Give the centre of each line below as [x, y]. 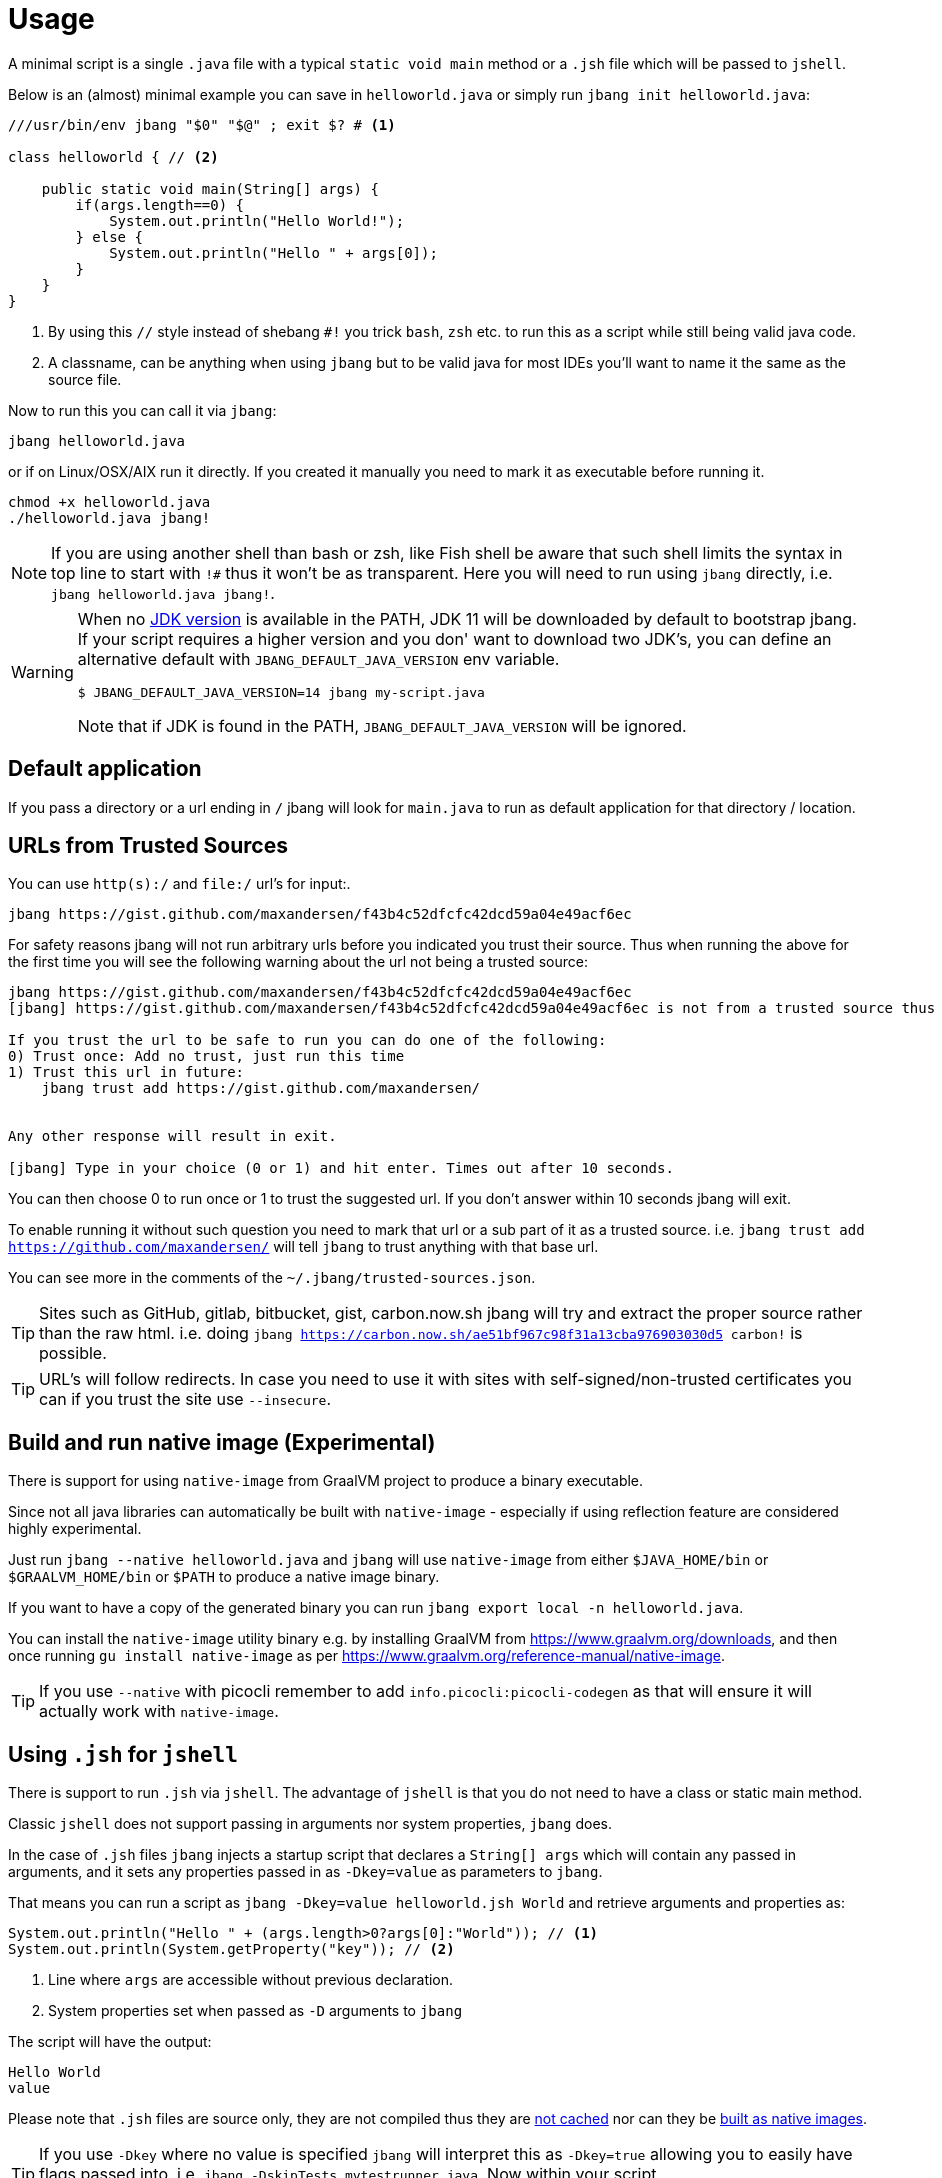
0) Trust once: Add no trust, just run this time [206, 1056]
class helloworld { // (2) [113, 156]
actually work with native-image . [159, 1711]
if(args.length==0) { [160, 204]
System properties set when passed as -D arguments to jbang [255, 2011]
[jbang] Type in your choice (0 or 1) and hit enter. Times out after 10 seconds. [341, 1168]
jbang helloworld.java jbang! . [163, 592]
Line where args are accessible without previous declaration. [251, 1980]
